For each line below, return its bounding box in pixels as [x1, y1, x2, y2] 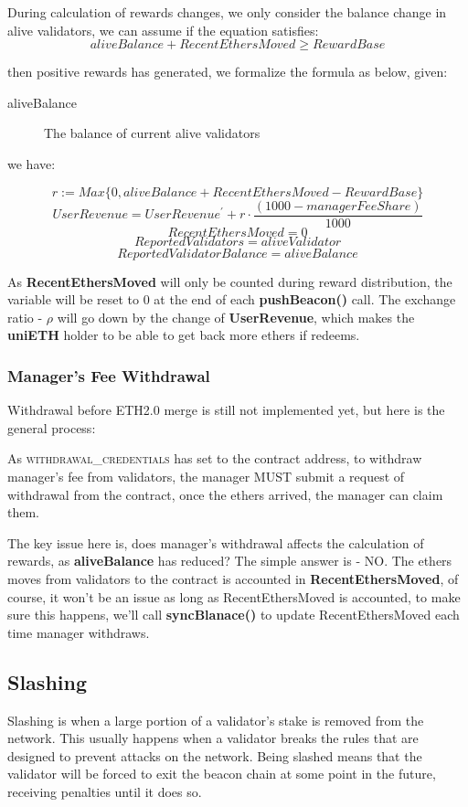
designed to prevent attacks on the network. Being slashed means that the [7, 746, 422, 765]
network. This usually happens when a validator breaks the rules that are [7, 728, 419, 748]
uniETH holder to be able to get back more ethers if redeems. [7, 325, 360, 345]
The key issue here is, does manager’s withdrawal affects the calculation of [7, 533, 424, 552]
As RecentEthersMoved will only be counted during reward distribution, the [7, 271, 452, 291]
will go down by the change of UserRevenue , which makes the [57, 307, 415, 326]
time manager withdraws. [7, 622, 150, 642]
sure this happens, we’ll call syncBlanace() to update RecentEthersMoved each [7, 605, 460, 624]
